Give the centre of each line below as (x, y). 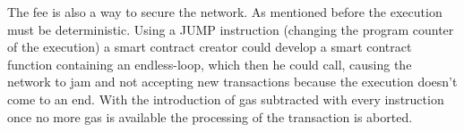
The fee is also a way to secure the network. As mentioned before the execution (225, 12)
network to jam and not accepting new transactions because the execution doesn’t (232, 82)
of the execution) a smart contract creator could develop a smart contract (210, 47)
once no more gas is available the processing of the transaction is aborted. (210, 116)
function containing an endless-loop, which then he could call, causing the (210, 64)
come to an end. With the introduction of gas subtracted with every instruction (226, 99)
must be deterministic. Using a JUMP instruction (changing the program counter (231, 29)
